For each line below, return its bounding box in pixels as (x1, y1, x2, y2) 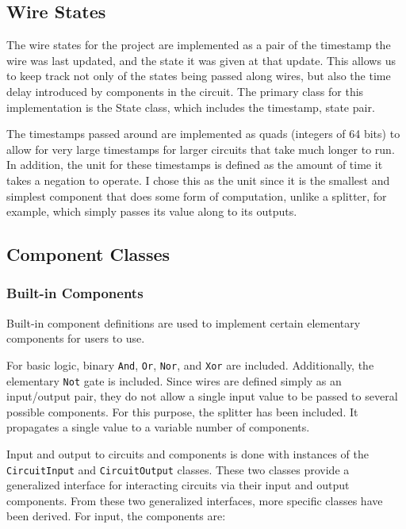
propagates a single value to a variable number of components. (6, 419, 310, 435)
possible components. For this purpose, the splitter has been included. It (6, 403, 358, 420)
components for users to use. (6, 330, 145, 347)
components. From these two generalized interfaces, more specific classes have (6, 492, 383, 508)
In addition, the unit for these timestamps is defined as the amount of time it (6, 156, 383, 173)
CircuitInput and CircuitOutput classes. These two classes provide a (6, 461, 350, 477)
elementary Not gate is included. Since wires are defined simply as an (6, 372, 342, 389)
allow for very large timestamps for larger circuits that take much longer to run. (6, 140, 395, 157)
